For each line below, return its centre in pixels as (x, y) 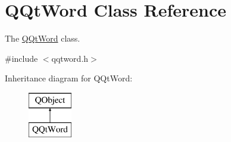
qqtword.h (70, 58)
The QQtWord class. (43, 38)
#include (21, 58)
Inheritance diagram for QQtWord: (69, 78)
